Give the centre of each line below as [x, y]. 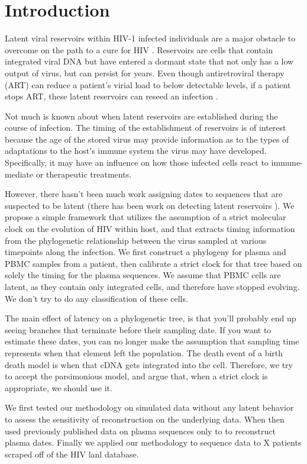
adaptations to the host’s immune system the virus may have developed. [136, 151]
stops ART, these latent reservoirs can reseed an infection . [112, 96]
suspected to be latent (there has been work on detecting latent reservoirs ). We [150, 205]
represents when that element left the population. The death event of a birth [144, 352]
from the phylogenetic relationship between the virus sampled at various [136, 240]
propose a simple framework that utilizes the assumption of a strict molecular [146, 217]
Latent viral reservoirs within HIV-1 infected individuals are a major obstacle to [150, 38]
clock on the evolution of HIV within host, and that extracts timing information [150, 229]
